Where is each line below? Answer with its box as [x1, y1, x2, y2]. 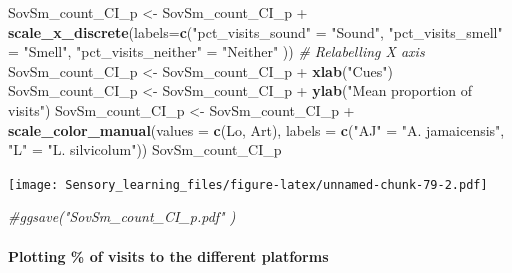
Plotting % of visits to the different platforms [8, 245, 329, 266]
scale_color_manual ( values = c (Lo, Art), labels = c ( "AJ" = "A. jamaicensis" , [8, 119, 505, 140]
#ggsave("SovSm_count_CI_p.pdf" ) [8, 206, 236, 227]
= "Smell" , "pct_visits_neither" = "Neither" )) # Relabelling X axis [8, 41, 425, 62]
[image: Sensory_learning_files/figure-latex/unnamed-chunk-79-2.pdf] [8, 177, 488, 192]
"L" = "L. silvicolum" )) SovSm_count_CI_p [8, 139, 282, 160]
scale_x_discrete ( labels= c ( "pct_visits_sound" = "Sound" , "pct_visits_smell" [8, 21, 503, 42]
